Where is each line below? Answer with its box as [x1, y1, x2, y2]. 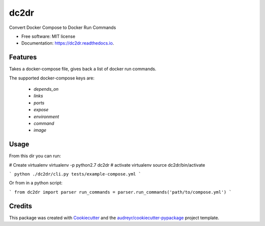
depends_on [33, 86, 59, 92]
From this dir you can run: [9, 153, 61, 159]
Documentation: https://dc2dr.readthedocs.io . [21, 40, 114, 46]
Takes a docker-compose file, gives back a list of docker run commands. [9, 66, 157, 72]
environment [33, 113, 59, 120]
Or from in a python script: [9, 180, 63, 186]
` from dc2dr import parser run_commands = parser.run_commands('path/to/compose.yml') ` [9, 189, 232, 195]
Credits [9, 201, 32, 210]
